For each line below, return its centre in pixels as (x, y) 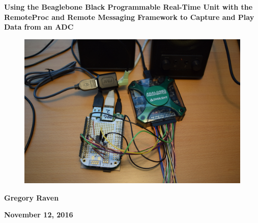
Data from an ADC (39, 27)
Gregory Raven (32, 197)
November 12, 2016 (39, 215)
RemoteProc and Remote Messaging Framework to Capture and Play (129, 17)
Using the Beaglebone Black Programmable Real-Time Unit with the (128, 7)
